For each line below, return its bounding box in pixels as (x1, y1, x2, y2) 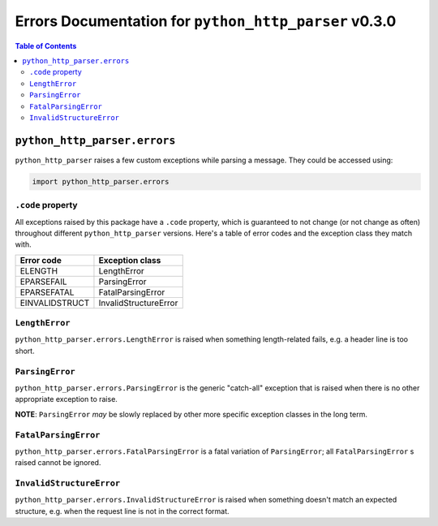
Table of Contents (15, 41, 77, 50)
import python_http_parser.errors (32, 177, 170, 186)
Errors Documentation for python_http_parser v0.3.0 (15, 12, 397, 30)
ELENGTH (19, 265, 58, 276)
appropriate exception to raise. (15, 394, 118, 404)
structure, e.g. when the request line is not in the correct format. (15, 506, 230, 515)
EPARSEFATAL (19, 287, 75, 298)
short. (15, 346, 36, 356)
